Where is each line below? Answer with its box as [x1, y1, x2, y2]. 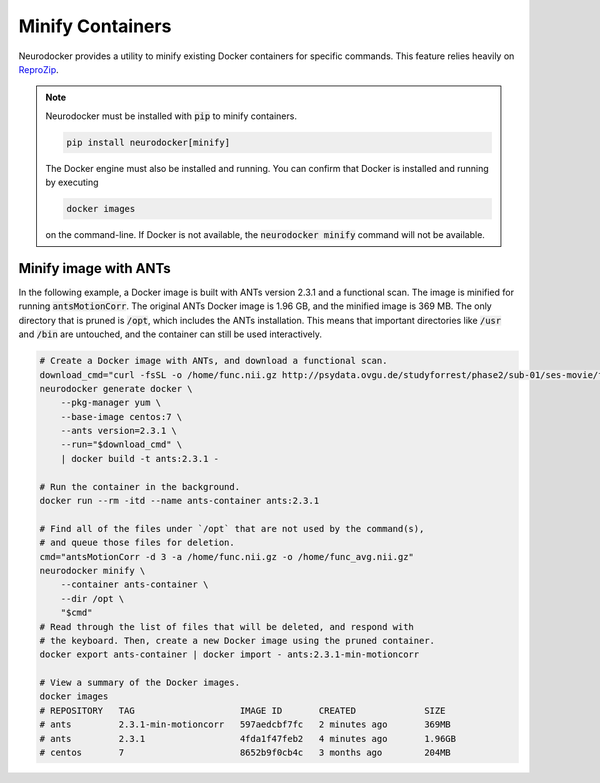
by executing [45, 176, 99, 189]
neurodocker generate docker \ [39, 383, 194, 394]
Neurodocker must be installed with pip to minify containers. [45, 110, 297, 122]
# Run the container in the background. [39, 481, 240, 492]
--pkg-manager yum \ [60, 397, 162, 409]
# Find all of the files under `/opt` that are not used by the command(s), [39, 523, 425, 534]
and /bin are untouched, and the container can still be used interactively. [18, 328, 322, 340]
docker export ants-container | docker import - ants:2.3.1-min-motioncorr [39, 649, 420, 660]
